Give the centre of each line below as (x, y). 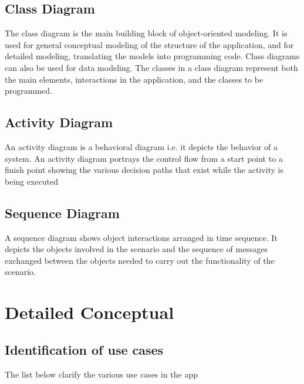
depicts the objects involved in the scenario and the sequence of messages (136, 249)
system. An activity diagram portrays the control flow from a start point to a (144, 158)
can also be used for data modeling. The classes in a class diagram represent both (151, 67)
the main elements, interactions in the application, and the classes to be (134, 79)
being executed (31, 181)
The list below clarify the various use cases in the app (102, 374)
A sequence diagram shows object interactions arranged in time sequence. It (141, 237)
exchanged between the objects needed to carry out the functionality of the (140, 260)
